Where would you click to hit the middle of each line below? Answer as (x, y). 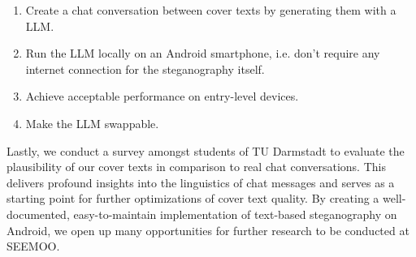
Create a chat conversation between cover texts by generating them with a (211, 10)
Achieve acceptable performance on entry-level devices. (162, 96)
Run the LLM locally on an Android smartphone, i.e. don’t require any (203, 53)
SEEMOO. (33, 246)
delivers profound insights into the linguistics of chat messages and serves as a (201, 182)
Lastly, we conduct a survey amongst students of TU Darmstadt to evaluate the (206, 150)
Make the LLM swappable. (92, 123)
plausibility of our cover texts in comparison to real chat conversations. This (196, 167)
